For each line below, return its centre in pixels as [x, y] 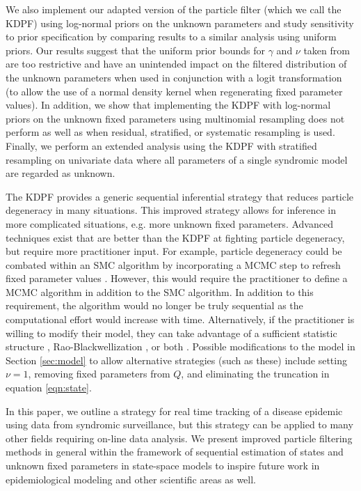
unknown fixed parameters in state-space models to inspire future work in [163, 465]
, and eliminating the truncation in [255, 374]
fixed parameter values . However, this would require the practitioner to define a [177, 278]
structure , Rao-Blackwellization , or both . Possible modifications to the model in [180, 346]
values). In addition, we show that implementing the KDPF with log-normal [168, 105]
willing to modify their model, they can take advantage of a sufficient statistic [171, 333]
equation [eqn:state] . [49, 388]
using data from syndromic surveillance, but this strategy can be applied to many [179, 424]
